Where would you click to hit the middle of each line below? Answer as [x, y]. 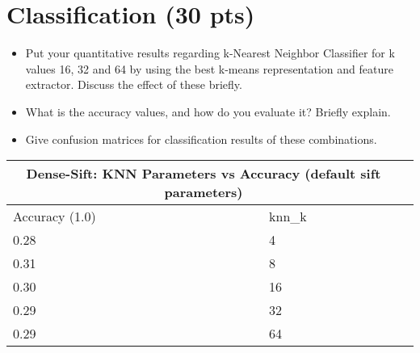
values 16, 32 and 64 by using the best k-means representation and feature [209, 68]
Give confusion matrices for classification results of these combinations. [201, 139]
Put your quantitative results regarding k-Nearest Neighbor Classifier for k [210, 53]
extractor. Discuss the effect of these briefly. [134, 84]
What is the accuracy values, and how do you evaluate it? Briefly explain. [208, 111]
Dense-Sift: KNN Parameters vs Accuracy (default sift [204, 174]
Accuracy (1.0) [55, 216]
